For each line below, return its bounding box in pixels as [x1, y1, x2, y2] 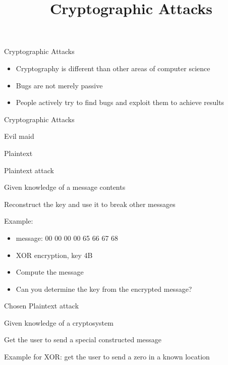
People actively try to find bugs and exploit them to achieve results [16, 97, 224, 108]
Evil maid [4, 131, 34, 141]
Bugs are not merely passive [16, 80, 103, 90]
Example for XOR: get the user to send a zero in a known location [4, 351, 210, 362]
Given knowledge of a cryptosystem [4, 317, 113, 328]
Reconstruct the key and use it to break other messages [4, 198, 176, 209]
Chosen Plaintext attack [4, 300, 79, 311]
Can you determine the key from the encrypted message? [16, 283, 192, 294]
